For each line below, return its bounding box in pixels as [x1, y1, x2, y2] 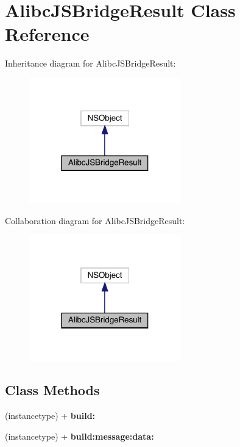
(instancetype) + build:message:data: [5, 429, 154, 442]
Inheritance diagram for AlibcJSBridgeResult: [5, 57, 176, 70]
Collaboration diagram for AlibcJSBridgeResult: [5, 214, 185, 227]
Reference [5, 21, 90, 46]
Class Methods [5, 380, 100, 399]
